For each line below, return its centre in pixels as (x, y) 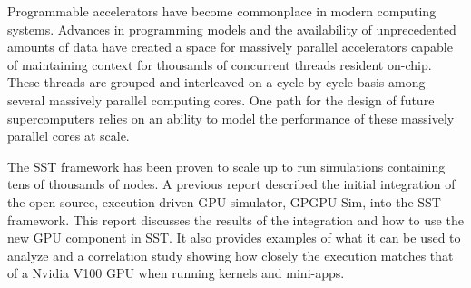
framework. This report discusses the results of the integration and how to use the (235, 219)
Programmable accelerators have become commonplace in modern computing (222, 11)
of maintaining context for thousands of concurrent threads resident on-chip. (220, 64)
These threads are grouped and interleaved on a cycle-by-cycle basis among (216, 82)
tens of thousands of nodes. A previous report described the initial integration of (231, 184)
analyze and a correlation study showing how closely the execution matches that (231, 255)
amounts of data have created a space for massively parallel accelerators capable (230, 47)
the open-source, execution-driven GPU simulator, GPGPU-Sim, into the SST (224, 201)
